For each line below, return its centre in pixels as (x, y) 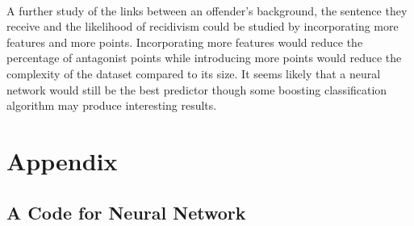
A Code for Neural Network (126, 212)
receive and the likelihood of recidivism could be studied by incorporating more (203, 26)
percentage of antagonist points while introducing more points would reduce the (204, 58)
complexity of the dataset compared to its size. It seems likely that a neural (194, 73)
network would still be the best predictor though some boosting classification (197, 89)
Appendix (62, 160)
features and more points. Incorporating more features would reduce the (185, 42)
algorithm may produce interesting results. (112, 105)
